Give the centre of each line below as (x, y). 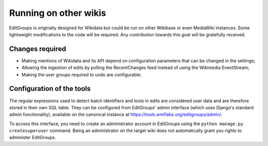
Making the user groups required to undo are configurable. (82, 74)
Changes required (38, 49)
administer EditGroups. (33, 138)
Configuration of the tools (50, 89)
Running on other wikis (58, 13)
